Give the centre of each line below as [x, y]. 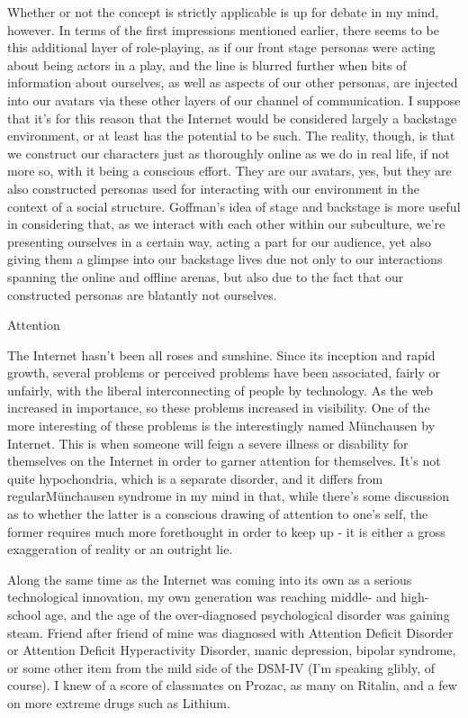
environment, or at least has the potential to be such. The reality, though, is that [231, 136]
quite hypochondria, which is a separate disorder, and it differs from [195, 478]
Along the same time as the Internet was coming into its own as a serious [210, 579]
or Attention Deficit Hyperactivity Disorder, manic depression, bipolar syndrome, [232, 650]
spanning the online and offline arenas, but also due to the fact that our [206, 276]
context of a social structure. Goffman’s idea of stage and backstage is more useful [234, 206]
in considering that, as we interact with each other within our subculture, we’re [226, 224]
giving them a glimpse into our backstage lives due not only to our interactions [225, 259]
